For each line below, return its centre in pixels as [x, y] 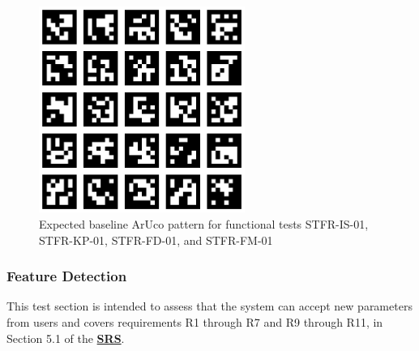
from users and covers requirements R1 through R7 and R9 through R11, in [195, 321]
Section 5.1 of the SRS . [66, 338]
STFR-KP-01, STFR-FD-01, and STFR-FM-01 [156, 240]
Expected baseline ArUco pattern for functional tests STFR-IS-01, [204, 223]
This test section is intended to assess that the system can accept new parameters [209, 306]
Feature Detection [67, 276]
